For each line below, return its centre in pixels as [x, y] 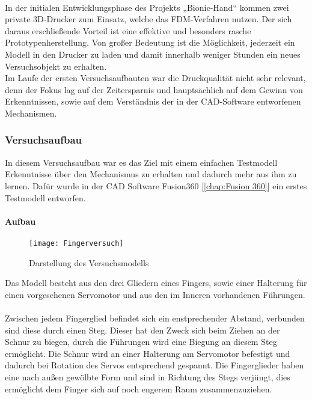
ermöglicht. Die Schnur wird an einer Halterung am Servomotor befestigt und [148, 353]
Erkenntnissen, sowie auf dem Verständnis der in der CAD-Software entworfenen [153, 101]
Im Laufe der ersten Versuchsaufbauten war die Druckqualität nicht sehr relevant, [155, 78]
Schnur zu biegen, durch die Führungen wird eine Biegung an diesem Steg [141, 342]
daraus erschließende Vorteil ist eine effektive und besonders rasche [128, 30]
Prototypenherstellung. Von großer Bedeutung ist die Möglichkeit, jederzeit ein [150, 42]
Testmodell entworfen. [45, 197]
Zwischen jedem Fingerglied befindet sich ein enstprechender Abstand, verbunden [155, 318]
